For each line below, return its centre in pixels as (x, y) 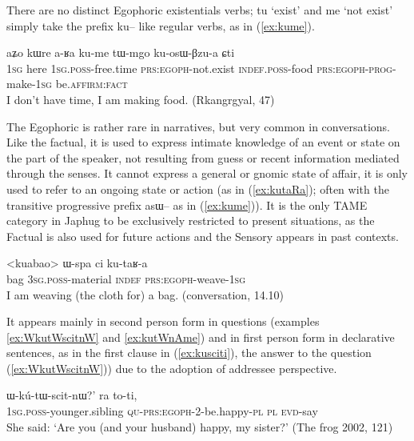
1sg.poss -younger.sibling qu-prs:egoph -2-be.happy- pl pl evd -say (162, 411)
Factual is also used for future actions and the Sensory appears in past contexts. (203, 236)
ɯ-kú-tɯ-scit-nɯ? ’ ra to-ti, (72, 395)
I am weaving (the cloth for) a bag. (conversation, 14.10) (145, 294)
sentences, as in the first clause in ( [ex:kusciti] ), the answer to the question (189, 353)
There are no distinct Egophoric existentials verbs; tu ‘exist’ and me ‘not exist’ (200, 10)
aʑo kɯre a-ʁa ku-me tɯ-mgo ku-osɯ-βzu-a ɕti (121, 52)
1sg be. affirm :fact (82, 84)
